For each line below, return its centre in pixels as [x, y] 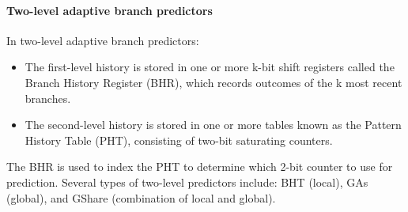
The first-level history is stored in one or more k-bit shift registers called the [210, 67]
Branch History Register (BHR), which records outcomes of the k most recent [213, 82]
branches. [48, 98]
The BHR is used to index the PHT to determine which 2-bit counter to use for [200, 167]
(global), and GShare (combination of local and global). [141, 197]
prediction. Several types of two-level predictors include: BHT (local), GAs [187, 182]
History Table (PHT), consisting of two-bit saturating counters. [179, 140]
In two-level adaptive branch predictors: [103, 40]
